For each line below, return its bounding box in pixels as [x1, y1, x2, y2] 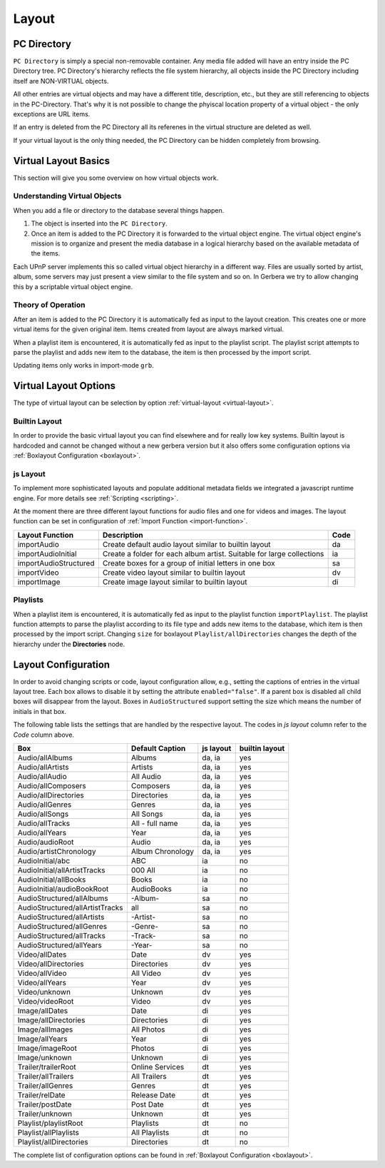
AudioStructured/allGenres [17, 921, 107, 931]
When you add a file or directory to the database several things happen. [13, 206, 225, 214]
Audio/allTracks [17, 818, 71, 828]
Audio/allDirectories [17, 790, 85, 800]
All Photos [130, 1024, 165, 1034]
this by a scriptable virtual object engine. [13, 282, 133, 291]
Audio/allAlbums [17, 752, 73, 762]
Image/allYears [17, 1034, 68, 1044]
